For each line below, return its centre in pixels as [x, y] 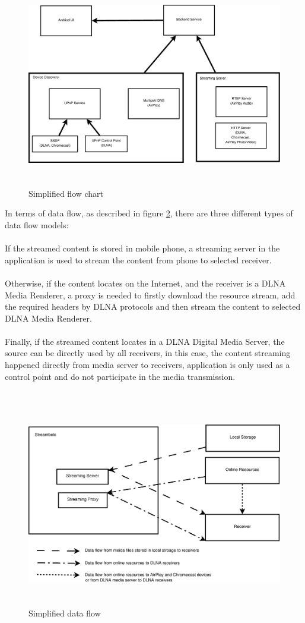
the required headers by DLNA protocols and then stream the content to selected [153, 306]
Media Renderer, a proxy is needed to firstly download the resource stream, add [150, 295]
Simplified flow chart [66, 193]
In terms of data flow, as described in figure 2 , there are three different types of [149, 213]
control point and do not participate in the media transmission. [120, 376]
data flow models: [37, 224]
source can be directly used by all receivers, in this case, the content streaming [148, 353]
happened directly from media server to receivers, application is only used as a [147, 365]
